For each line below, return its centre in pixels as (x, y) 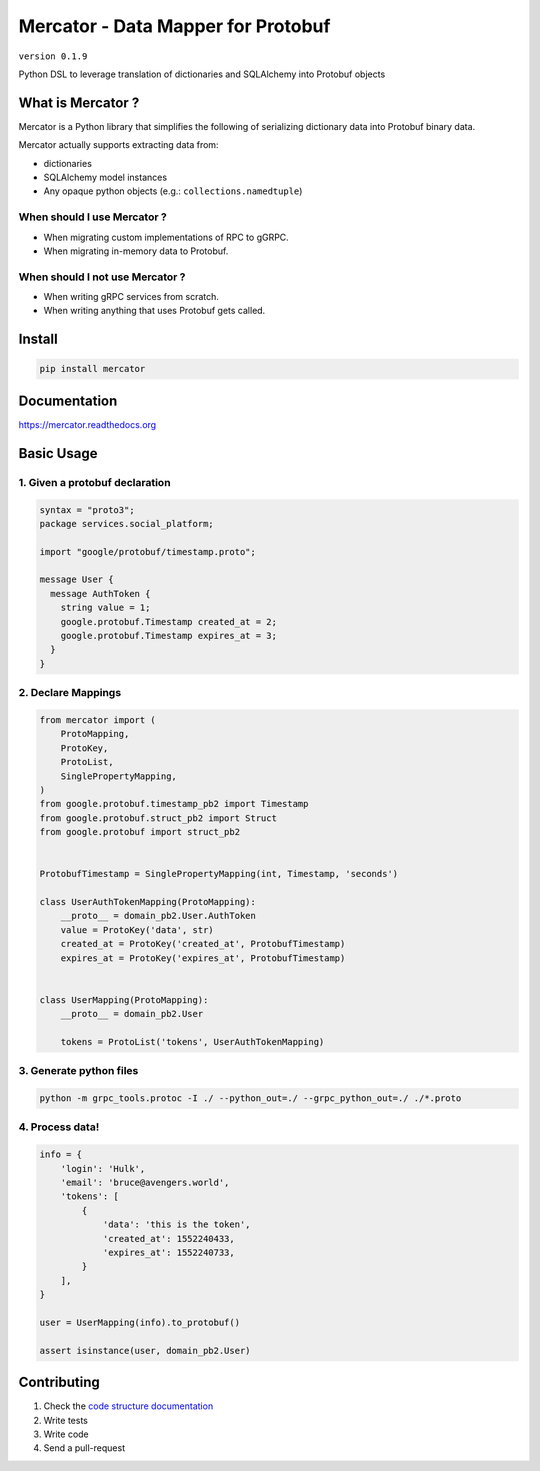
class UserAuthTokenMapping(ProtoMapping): (148, 902)
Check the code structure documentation (128, 1406)
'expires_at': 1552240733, (168, 1252)
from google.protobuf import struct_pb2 (139, 832)
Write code (66, 1434)
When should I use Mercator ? (92, 217)
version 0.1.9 (53, 56)
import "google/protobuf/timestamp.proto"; (148, 551)
